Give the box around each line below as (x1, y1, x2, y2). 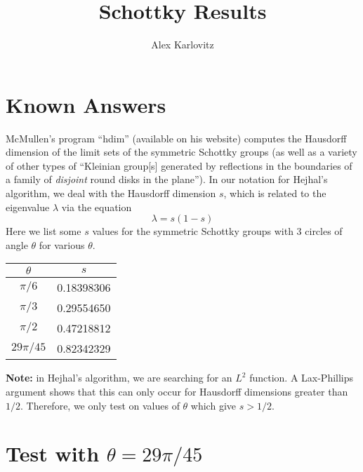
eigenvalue (6, 199, 50, 214)
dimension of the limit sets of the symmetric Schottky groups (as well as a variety (6, 144, 357, 159)
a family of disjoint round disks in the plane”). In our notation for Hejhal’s (6, 172, 328, 187)
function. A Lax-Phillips (249, 370, 354, 385)
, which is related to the (223, 186, 326, 201)
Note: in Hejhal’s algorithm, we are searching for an (6, 370, 232, 385)
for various (39, 237, 85, 252)
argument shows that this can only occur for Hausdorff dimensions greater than (6, 384, 348, 398)
